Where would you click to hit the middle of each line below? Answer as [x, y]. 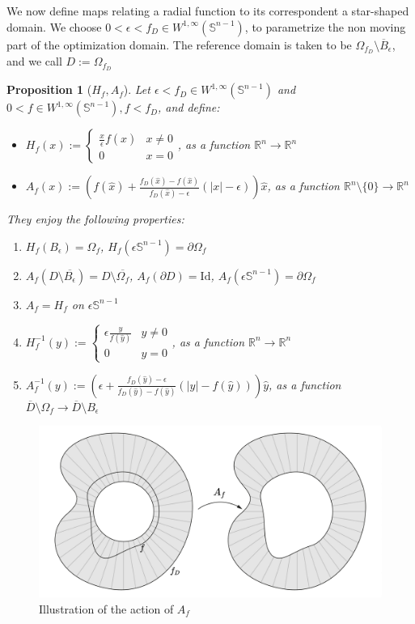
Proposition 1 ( [49, 89]
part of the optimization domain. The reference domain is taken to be [179, 44]
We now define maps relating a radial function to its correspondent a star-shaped [208, 11]
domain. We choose [54, 26]
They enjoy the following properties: [95, 219]
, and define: [188, 107]
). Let [137, 89]
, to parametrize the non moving [325, 26]
